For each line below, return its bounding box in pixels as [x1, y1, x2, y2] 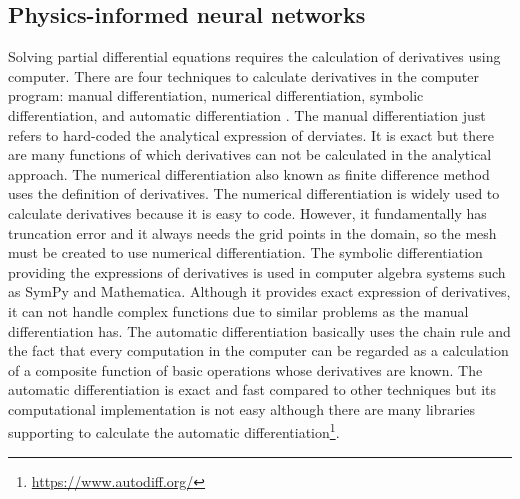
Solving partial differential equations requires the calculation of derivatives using [8, 46, 501, 67]
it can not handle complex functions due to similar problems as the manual [8, 300, 469, 321]
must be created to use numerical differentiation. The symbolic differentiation [8, 242, 483, 263]
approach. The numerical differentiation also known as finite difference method [8, 163, 490, 184]
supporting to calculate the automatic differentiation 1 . [8, 419, 340, 443]
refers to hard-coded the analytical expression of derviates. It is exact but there [8, 124, 494, 145]
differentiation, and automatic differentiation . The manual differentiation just [8, 104, 486, 125]
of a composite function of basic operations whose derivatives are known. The [8, 359, 483, 380]
